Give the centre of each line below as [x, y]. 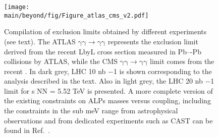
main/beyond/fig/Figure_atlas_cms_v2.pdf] [76, 15]
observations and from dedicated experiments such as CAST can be [108, 120]
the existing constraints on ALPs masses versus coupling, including [107, 100]
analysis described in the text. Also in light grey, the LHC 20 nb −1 [109, 81]
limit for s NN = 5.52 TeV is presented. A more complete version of [108, 90]
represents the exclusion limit [153, 41]
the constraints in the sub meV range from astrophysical [91, 111]
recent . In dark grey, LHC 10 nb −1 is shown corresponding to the [108, 71]
